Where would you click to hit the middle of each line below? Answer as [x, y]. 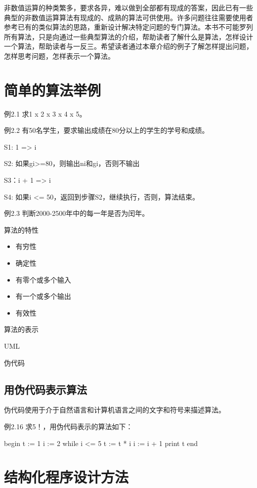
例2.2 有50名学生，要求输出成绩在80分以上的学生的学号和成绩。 [107, 130]
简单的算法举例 [53, 90]
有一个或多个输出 [43, 296]
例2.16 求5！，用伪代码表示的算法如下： [68, 426]
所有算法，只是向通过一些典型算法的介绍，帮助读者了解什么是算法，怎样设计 [128, 36]
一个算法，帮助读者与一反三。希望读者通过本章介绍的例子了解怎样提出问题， [128, 46]
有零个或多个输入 [43, 279]
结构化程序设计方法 [66, 477]
